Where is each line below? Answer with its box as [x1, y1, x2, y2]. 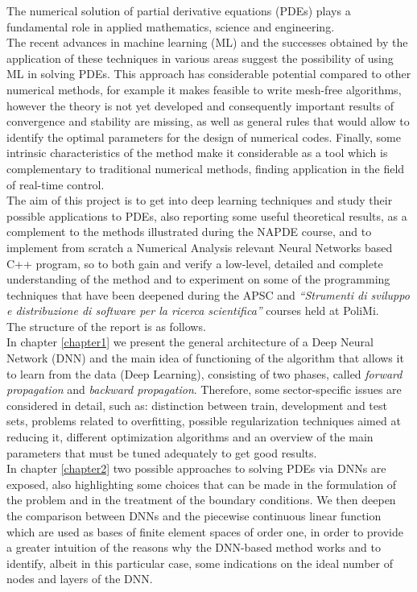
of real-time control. [6, 176, 105, 193]
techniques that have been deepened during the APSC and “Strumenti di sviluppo [6, 286, 410, 303]
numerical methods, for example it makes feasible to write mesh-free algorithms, [6, 81, 402, 97]
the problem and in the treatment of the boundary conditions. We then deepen [6, 491, 396, 508]
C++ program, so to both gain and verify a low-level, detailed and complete [6, 255, 383, 271]
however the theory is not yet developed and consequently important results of [6, 97, 394, 114]
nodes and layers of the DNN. [6, 570, 153, 587]
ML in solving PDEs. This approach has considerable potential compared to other [6, 65, 411, 82]
